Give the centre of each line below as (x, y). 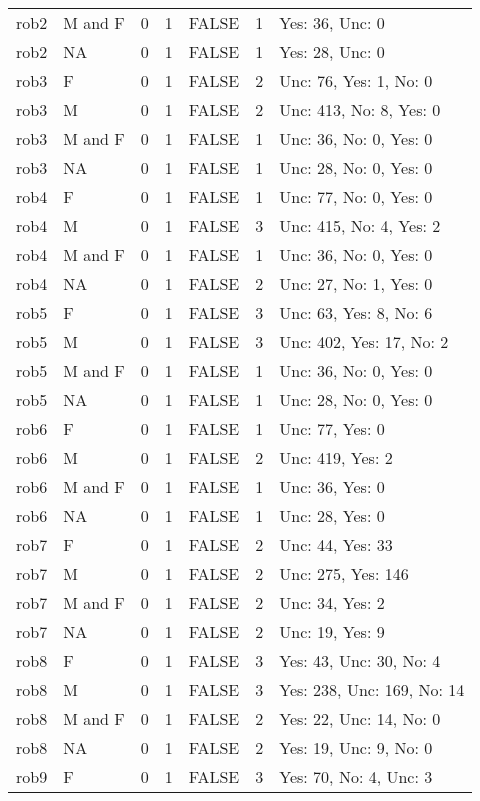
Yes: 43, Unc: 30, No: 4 (360, 660)
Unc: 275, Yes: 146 (344, 573)
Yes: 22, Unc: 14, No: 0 (360, 718)
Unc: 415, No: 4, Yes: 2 (360, 225)
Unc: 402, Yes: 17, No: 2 (364, 341)
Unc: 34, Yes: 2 (332, 602)
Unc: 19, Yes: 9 (332, 631)
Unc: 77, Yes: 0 (332, 428)
